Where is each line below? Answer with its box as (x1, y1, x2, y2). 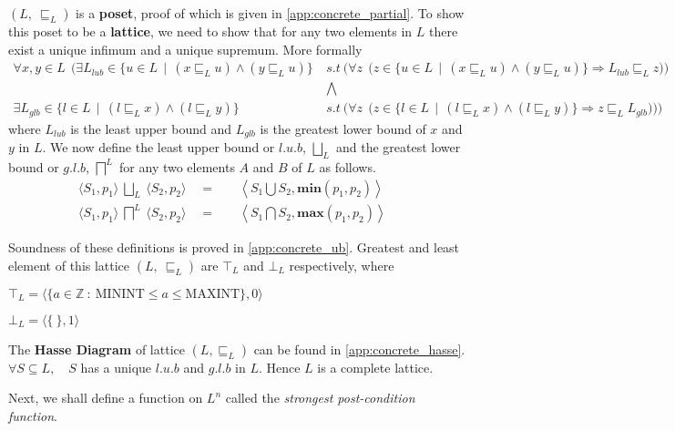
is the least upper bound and (70, 118, 231, 138)
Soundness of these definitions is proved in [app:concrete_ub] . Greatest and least (8, 238, 460, 257)
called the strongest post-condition (225, 388, 415, 407)
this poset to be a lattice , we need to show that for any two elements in (8, 22, 413, 40)
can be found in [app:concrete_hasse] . (253, 339, 465, 358)
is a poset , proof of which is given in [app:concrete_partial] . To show (76, 4, 465, 22)
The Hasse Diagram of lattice (8, 339, 185, 358)
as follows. (319, 157, 376, 176)
